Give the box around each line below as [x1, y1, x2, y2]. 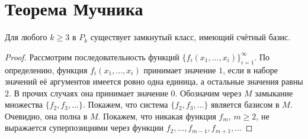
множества [5, 98, 43, 111]
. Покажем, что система [83, 98, 168, 111]
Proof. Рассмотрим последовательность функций [5, 50, 179, 63]
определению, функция [5, 63, 88, 76]
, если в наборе [223, 63, 278, 76]
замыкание [255, 86, 293, 99]
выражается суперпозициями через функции [5, 121, 163, 134]
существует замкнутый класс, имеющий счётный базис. [90, 31, 291, 43]
